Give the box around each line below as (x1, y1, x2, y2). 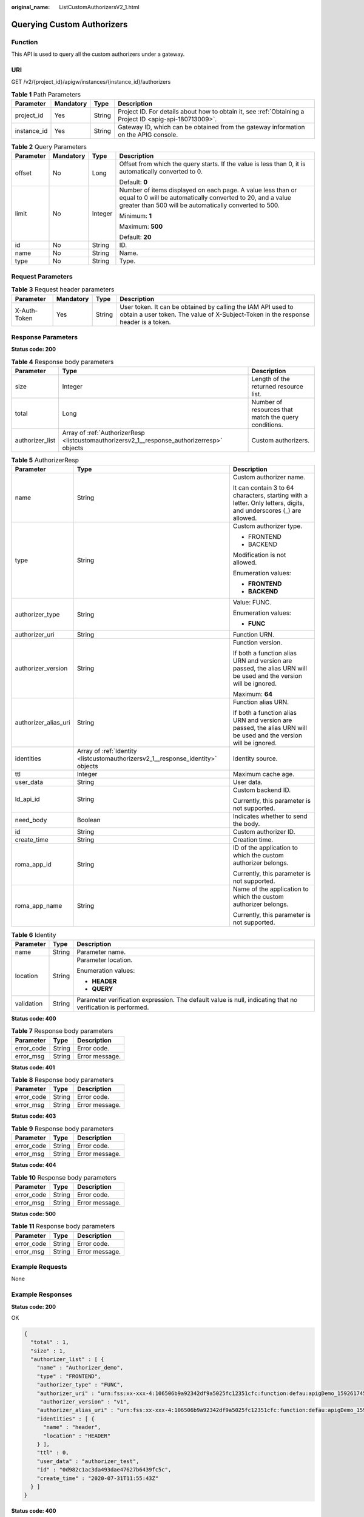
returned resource (251, 382, 303, 391)
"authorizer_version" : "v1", (39, 1399, 130, 1405)
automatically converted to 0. (119, 167, 203, 176)
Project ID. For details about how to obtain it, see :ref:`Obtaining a (117, 107, 305, 116)
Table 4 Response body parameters (11, 357, 114, 366)
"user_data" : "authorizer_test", (36, 1458, 140, 1465)
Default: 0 (119, 178, 148, 186)
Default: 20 (119, 233, 152, 242)
